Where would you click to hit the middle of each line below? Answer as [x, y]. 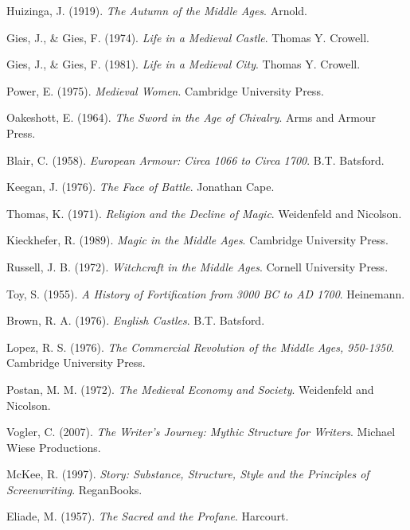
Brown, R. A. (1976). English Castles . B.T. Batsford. [136, 320]
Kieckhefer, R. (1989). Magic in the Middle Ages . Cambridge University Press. [197, 240]
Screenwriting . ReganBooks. [74, 489]
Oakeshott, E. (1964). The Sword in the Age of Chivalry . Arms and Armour [191, 117]
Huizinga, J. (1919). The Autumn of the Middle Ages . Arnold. [157, 10]
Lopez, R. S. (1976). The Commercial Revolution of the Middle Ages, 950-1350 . [201, 347]
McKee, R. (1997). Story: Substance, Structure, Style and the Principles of [188, 474]
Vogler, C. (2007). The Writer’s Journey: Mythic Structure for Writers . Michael [201, 432]
